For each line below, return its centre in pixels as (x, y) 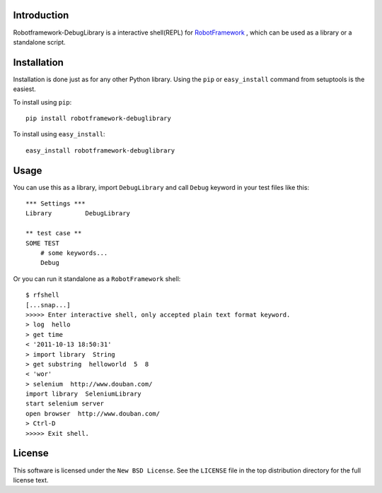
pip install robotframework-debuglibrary (98, 118)
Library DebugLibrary (78, 213)
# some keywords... (74, 253)
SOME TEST (42, 243)
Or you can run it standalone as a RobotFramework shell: (97, 278)
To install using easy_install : (59, 134)
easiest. (25, 89)
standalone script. (40, 42)
